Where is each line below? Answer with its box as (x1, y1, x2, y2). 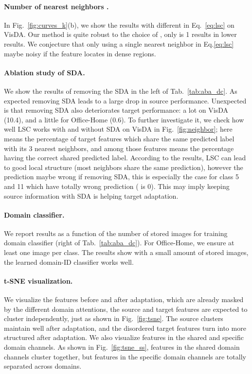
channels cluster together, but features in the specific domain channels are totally (4, 351, 246, 361)
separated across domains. (4, 361, 82, 371)
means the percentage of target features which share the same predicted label (4, 133, 234, 143)
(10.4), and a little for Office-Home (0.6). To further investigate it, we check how (4, 114, 244, 124)
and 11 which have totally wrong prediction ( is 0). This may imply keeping (4, 181, 230, 191)
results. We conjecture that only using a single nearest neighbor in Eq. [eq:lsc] (4, 38, 234, 49)
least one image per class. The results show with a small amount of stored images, (4, 247, 249, 257)
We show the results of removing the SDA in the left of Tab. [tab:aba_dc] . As (4, 85, 237, 96)
